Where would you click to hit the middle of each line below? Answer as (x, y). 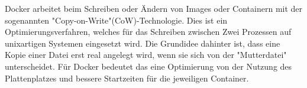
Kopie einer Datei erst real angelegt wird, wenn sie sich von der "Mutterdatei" (146, 55)
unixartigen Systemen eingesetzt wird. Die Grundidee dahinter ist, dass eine (143, 43)
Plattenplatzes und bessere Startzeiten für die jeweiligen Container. (127, 78)
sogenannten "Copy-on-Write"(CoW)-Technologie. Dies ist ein (116, 20)
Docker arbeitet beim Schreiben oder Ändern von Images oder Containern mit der (154, 8)
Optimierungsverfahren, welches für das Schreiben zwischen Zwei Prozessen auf (148, 32)
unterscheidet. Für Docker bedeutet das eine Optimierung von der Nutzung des (148, 66)
